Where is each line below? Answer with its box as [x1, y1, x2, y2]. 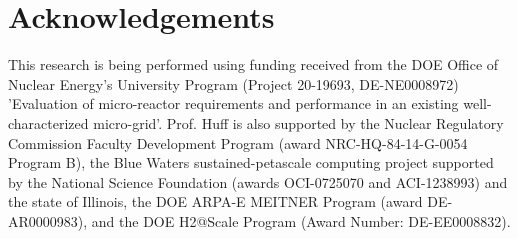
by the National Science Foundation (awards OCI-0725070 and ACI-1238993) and [8, 171, 508, 192]
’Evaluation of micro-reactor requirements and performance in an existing [8, 93, 459, 114]
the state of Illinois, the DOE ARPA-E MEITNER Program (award [8, 191, 423, 212]
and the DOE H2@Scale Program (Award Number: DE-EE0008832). [91, 210, 511, 231]
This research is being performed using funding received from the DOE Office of [8, 54, 499, 75]
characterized [8, 112, 89, 133]
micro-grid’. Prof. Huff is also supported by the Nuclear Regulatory [93, 112, 504, 133]
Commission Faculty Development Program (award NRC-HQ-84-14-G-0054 [8, 132, 468, 153]
